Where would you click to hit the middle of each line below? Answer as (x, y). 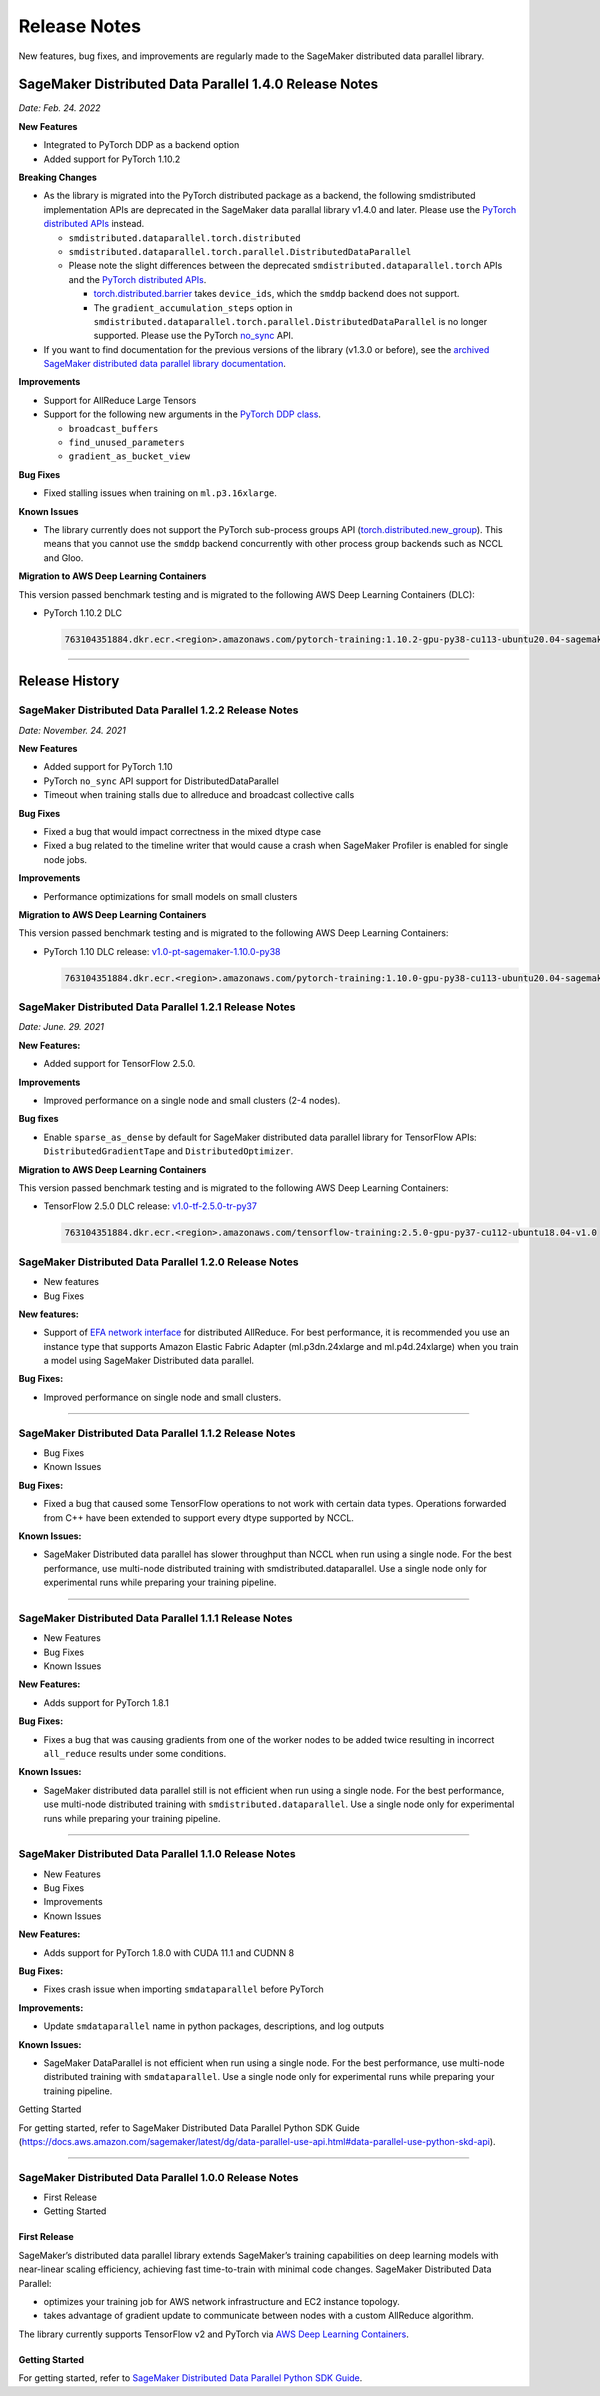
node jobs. (65, 859)
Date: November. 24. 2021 (72, 730)
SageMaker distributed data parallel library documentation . (165, 364)
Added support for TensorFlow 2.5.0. (119, 1064)
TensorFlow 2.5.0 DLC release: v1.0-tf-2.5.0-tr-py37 (150, 1206)
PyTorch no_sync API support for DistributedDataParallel (161, 781)
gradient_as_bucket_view (129, 456)
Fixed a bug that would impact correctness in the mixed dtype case (182, 832)
